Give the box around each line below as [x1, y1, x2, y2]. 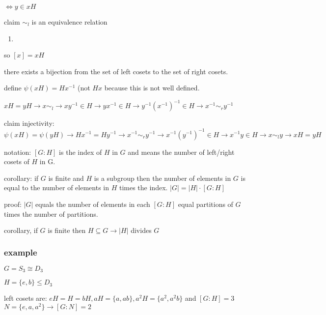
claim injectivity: [4, 118, 54, 128]
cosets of [4, 156, 29, 167]
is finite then [48, 225, 86, 235]
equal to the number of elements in [4, 182, 109, 193]
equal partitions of [178, 199, 233, 209]
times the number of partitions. [4, 208, 98, 219]
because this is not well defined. [104, 83, 200, 93]
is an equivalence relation [31, 17, 108, 27]
